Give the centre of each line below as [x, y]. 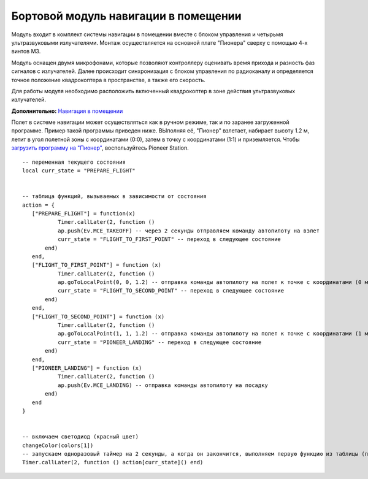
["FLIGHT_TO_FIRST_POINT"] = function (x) [97, 265]
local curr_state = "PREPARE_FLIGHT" [79, 171]
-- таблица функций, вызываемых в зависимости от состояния [114, 197]
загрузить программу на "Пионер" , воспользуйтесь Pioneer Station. [100, 148]
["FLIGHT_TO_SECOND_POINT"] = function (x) [98, 316]
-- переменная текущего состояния [74, 162]
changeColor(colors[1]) [58, 445]
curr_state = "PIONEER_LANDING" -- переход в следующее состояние [159, 342]
